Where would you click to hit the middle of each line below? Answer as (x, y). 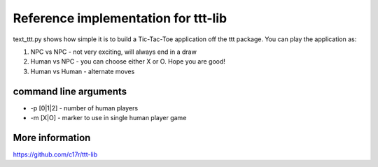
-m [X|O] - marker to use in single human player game (108, 118)
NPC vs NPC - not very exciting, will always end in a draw (114, 52)
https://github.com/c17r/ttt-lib (55, 154)
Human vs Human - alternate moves (83, 71)
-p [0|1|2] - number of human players (84, 108)
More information (52, 137)
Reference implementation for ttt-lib (120, 18)
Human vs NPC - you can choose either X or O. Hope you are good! (128, 61)
